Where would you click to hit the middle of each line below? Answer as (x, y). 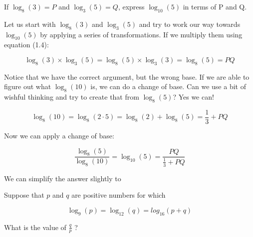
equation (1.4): (26, 45)
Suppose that (24, 195)
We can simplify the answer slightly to (63, 178)
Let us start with (30, 24)
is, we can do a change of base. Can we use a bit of (168, 86)
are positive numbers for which (119, 195)
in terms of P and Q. (215, 6)
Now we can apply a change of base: (59, 136)
